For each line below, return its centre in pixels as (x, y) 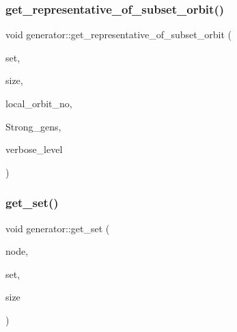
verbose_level (34, 149)
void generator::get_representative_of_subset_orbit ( (119, 34)
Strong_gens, (33, 126)
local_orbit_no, (39, 103)
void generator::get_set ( (58, 228)
